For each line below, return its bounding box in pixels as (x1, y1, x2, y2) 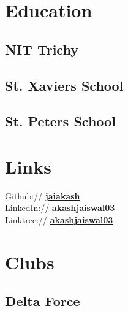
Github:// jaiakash (5, 189, 80, 202)
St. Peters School (5, 112, 116, 131)
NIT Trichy (5, 39, 78, 58)
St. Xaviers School (5, 75, 124, 94)
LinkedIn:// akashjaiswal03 (5, 201, 115, 214)
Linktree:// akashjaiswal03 (5, 213, 113, 226)
